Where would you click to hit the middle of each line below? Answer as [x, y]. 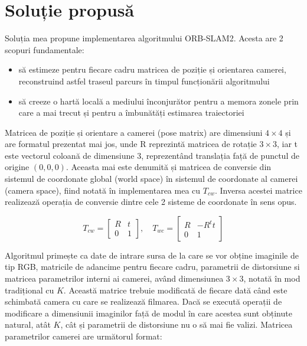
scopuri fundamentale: [45, 49]
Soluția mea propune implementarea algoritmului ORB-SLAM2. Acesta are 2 [144, 38]
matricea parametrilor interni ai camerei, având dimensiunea [114, 278]
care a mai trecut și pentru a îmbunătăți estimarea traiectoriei [131, 112]
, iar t [287, 144]
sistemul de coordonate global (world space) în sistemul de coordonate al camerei [151, 179]
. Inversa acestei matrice [258, 190]
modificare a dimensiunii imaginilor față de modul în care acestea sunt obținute [148, 313]
